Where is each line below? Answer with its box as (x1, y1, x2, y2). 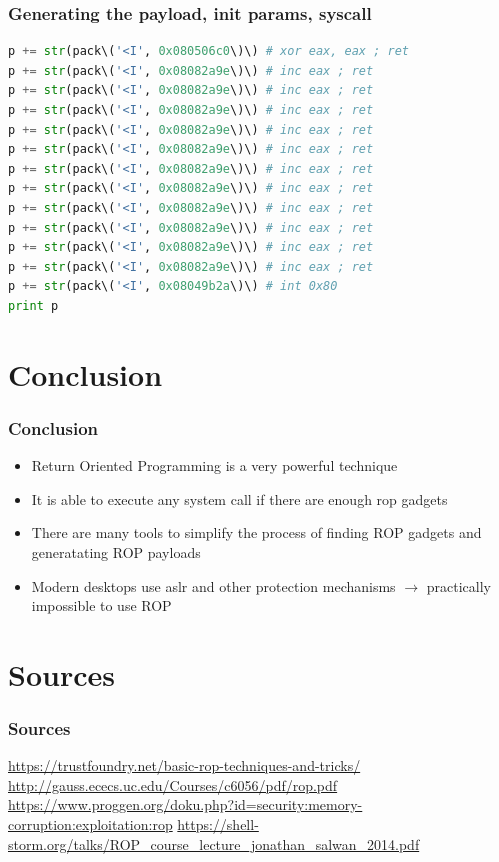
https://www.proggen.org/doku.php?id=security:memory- (8, 794, 363, 815)
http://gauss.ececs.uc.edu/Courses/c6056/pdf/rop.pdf (8, 774, 338, 795)
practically (426, 575, 491, 596)
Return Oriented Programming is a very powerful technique (31, 455, 398, 476)
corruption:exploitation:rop (8, 814, 173, 835)
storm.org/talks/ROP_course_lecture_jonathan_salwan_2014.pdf (8, 833, 420, 854)
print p (8, 298, 59, 313)
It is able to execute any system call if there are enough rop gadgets (31, 488, 448, 509)
